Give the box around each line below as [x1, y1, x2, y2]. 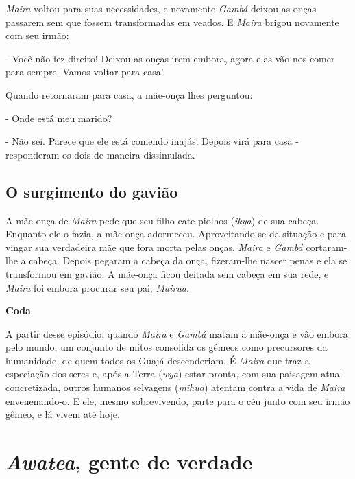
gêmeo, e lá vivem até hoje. [5, 407, 120, 421]
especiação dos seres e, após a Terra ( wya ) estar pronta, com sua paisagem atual [5, 366, 343, 381]
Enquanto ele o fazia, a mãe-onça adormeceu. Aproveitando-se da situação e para [5, 226, 347, 241]
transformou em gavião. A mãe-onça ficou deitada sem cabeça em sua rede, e [5, 266, 329, 281]
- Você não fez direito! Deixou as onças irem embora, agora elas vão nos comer [5, 51, 335, 65]
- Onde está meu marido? [5, 110, 112, 125]
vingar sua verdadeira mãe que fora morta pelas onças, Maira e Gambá [5, 239, 303, 254]
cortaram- [306, 239, 347, 254]
